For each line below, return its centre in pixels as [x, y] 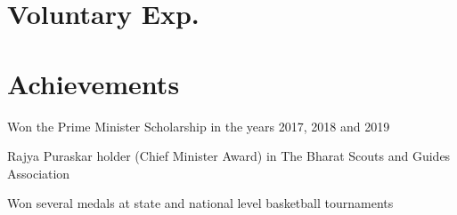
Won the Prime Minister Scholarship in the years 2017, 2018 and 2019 [199, 126]
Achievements [94, 83]
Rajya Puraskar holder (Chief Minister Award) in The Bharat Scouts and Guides [229, 156]
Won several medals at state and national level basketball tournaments [200, 203]
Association [39, 173]
